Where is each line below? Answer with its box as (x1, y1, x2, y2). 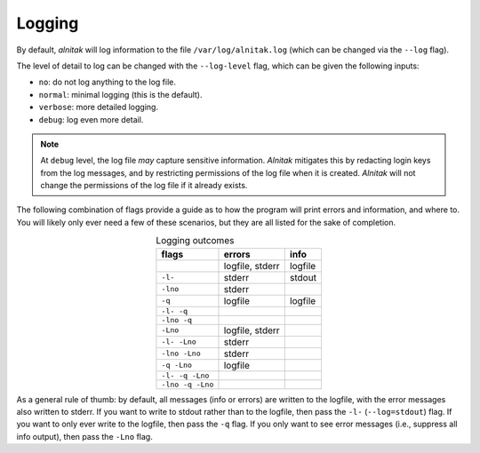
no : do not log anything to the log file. (38, 76, 177, 88)
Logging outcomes (156, 234, 235, 247)
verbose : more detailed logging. (38, 102, 159, 113)
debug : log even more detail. (38, 114, 144, 124)
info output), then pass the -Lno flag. (16, 431, 153, 441)
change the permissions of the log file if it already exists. (40, 180, 248, 191)
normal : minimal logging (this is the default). (38, 89, 203, 99)
